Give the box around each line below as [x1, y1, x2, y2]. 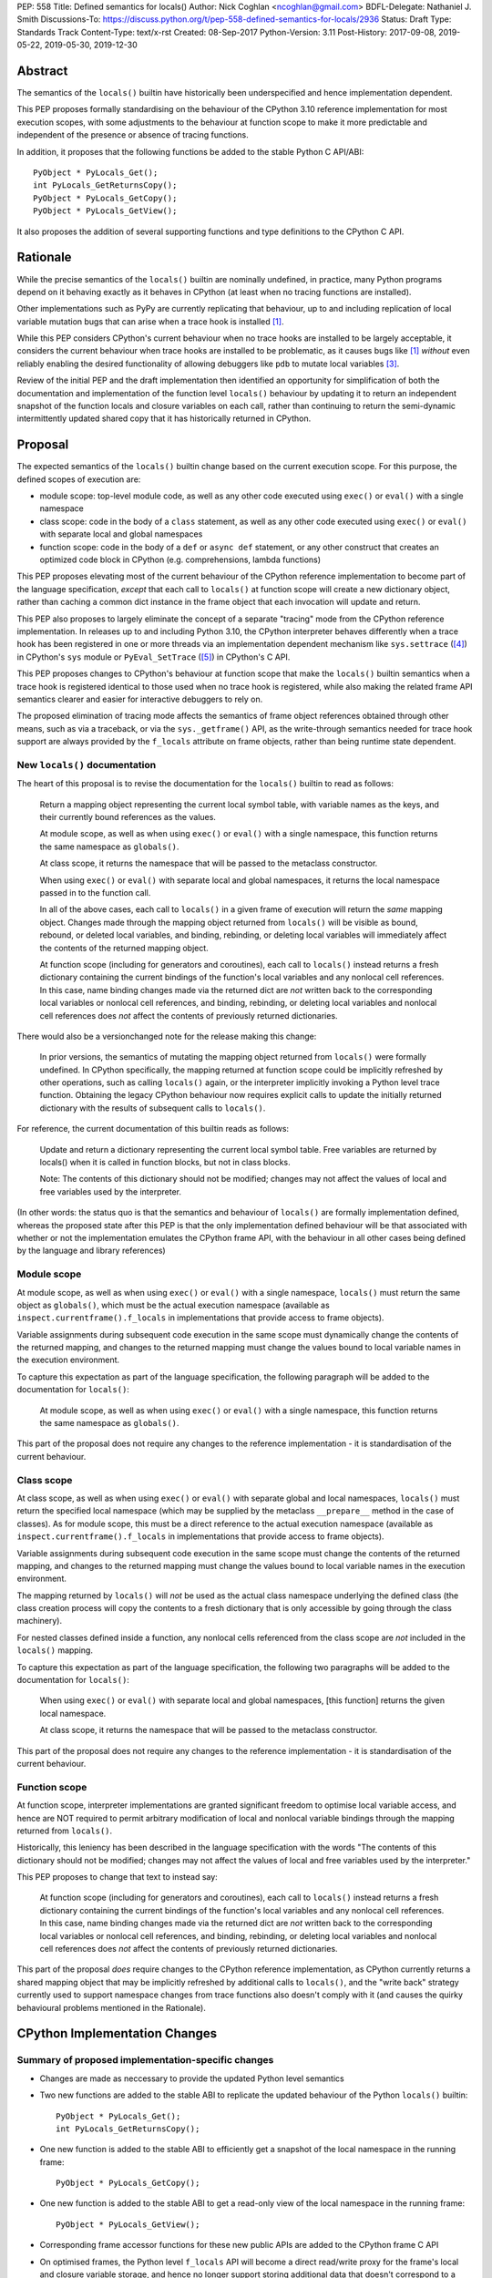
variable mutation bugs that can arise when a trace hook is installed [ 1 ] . [16, 315, 284, 327]
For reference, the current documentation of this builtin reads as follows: [16, 1124, 290, 1134]
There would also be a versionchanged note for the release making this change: [16, 1031, 317, 1042]
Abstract [16, 63, 68, 78]
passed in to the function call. [39, 888, 151, 898]
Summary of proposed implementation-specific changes [16, 2054, 274, 2067]
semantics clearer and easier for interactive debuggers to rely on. [16, 693, 263, 704]
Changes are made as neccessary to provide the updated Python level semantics [39, 2073, 345, 2084]
